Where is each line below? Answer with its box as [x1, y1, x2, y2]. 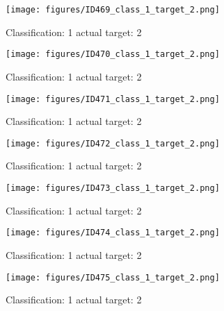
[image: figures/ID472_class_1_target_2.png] [6, 138, 220, 149]
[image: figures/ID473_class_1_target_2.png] [6, 183, 220, 193]
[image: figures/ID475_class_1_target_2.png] [6, 272, 220, 283]
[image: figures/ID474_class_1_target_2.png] [6, 228, 220, 238]
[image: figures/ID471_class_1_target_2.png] [6, 94, 220, 104]
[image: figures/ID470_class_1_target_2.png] [6, 49, 220, 60]
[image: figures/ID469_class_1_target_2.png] [6, 5, 220, 15]
